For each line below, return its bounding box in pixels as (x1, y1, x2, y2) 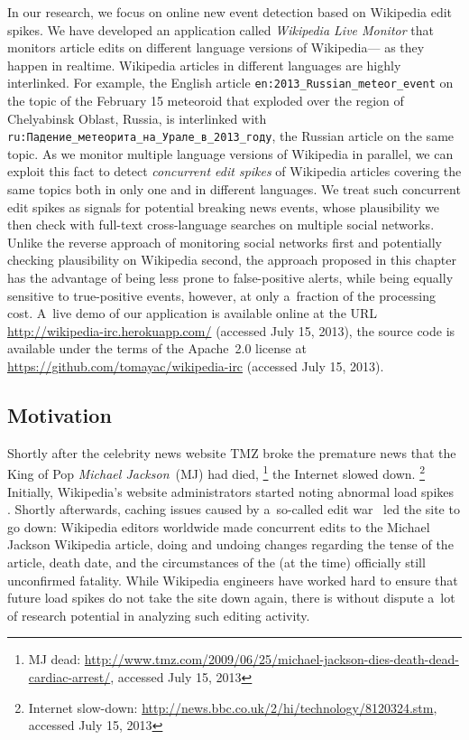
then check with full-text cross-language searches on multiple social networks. (7, 215, 435, 234)
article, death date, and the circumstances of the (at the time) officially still (7, 553, 426, 572)
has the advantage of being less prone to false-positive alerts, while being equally (7, 268, 454, 287)
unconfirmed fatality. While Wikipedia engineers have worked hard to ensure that (7, 570, 458, 589)
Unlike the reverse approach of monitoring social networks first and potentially (7, 232, 443, 251)
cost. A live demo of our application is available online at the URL (7, 304, 378, 323)
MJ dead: (28, 650, 81, 669)
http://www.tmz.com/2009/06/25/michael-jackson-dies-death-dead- (84, 650, 459, 669)
